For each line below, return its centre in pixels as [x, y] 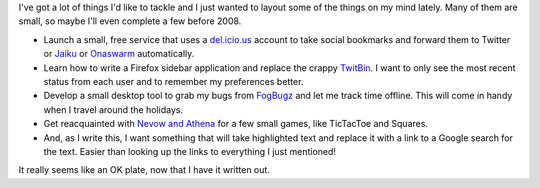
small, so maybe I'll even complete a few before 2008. [130, 21]
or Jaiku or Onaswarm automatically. [119, 54]
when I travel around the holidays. [113, 109]
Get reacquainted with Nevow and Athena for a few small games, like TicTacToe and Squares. [236, 124]
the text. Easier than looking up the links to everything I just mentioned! [190, 151]
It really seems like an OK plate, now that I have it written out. [144, 170]
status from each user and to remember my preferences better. [173, 81]
